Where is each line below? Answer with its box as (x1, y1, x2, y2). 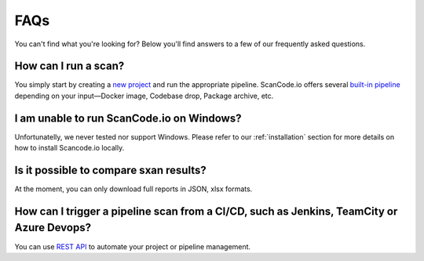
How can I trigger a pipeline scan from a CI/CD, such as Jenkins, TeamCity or (14, 205, 398, 218)
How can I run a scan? (14, 60, 125, 73)
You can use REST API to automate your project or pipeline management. (14, 241, 251, 251)
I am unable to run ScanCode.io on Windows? (14, 111, 242, 125)
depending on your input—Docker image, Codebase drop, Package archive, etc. (14, 91, 274, 100)
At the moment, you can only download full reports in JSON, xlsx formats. (14, 184, 253, 194)
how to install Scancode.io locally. (14, 143, 125, 153)
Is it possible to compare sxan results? (14, 163, 207, 176)
